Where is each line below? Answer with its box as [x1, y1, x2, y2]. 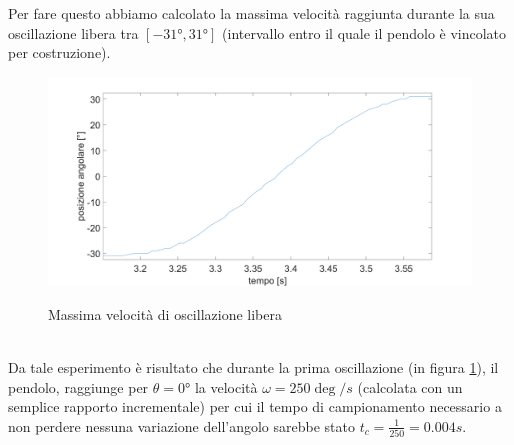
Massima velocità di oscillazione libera [48, 303, 282, 324]
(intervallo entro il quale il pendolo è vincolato [222, 22, 507, 43]
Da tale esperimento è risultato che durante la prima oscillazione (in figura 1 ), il [8, 357, 499, 378]
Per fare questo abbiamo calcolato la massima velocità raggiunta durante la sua [8, 3, 495, 23]
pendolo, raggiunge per [8, 376, 149, 397]
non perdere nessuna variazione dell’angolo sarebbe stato [8, 415, 355, 436]
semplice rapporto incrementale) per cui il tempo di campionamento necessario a [8, 396, 502, 417]
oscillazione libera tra [8, 22, 139, 43]
